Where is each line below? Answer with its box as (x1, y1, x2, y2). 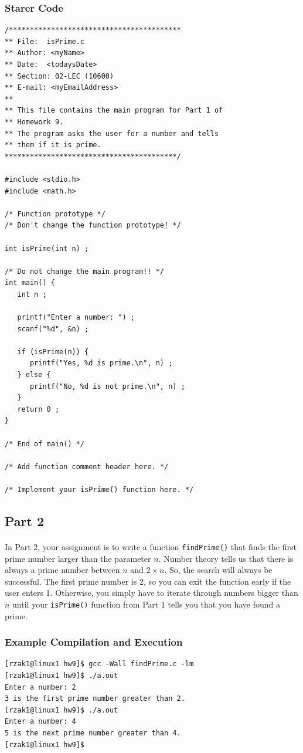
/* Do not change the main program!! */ (5, 267, 165, 276)
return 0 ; (17, 405, 60, 413)
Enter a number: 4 (5, 717, 76, 726)
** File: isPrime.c (5, 37, 85, 46)
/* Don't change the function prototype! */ (5, 221, 181, 230)
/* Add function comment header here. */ (5, 462, 169, 471)
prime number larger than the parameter (5, 552, 151, 564)
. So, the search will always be (164, 564, 273, 576)
